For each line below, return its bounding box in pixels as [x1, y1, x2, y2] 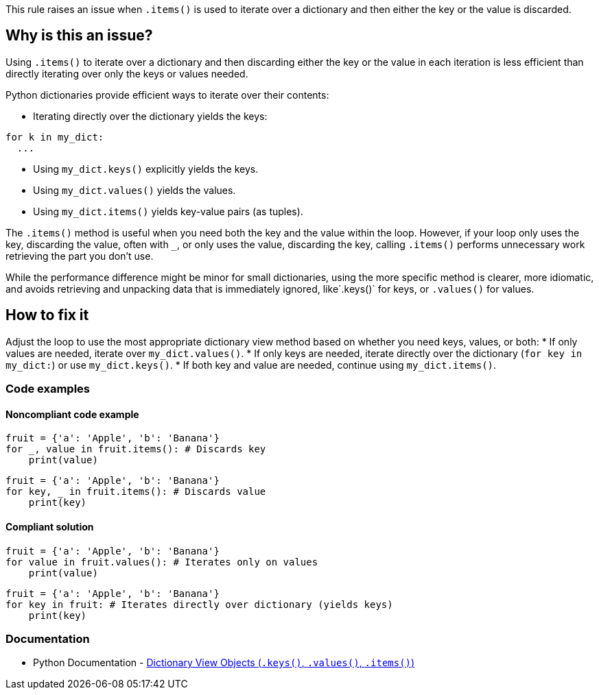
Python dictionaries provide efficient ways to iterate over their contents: [5, 88, 329, 101]
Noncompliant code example [5, 408, 139, 420]
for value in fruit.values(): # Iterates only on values [5, 556, 318, 568]
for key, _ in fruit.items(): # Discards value [5, 486, 266, 498]
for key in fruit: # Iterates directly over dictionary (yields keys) [5, 598, 393, 610]
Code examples [5, 382, 91, 396]
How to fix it [5, 306, 89, 324]
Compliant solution [5, 520, 94, 533]
